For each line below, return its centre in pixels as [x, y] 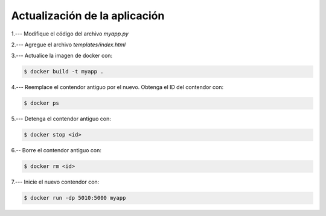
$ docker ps [42, 103]
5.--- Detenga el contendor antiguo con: [61, 119]
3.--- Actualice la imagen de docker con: [62, 56]
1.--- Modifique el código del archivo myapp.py [70, 34]
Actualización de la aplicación [88, 16]
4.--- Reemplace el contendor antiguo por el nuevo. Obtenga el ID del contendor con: [117, 87]
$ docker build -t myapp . [64, 72]
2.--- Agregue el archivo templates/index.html [69, 45]
